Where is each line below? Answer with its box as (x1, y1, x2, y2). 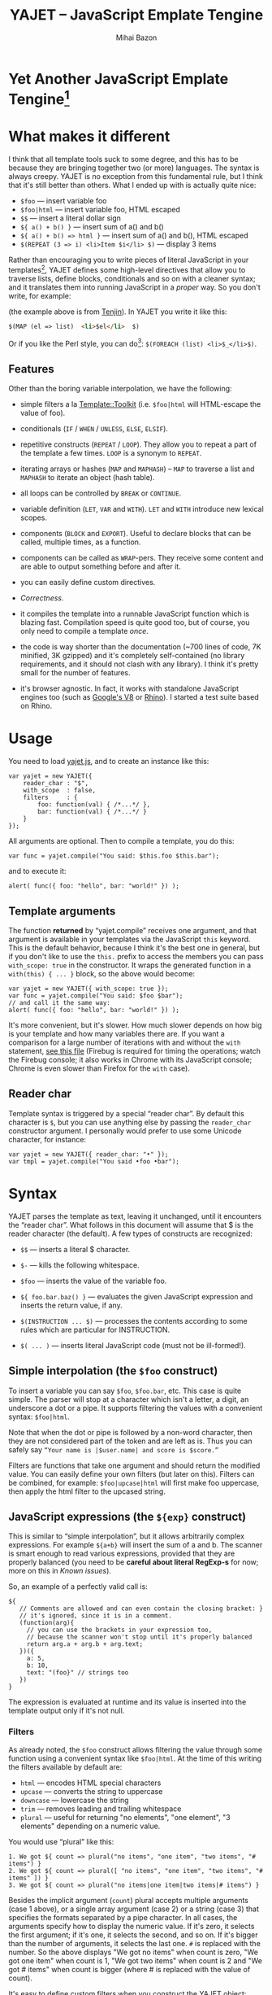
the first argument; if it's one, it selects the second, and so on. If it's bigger (8, 1930, 258, 1940)
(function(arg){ (19, 1619, 75, 1627)
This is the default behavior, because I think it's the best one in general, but (8, 942, 261, 953)
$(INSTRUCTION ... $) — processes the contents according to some (19, 1316, 248, 1325)
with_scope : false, (23, 787, 96, 795)
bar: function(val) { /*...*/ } (37, 808, 148, 816)
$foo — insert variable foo (19, 196, 107, 206)
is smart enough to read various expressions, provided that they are (8, 1548, 235, 1559)
